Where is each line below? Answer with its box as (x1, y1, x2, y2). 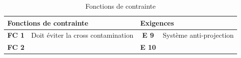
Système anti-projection (163, 30, 234, 40)
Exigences (140, 17, 174, 28)
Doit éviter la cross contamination (31, 30, 134, 40)
